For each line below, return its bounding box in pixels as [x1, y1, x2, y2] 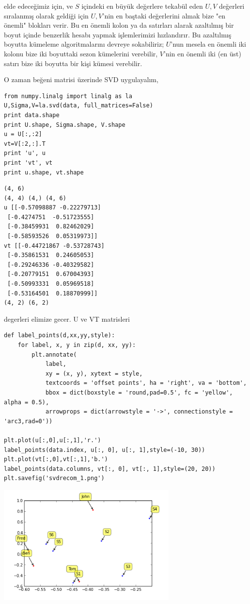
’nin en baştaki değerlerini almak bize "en [102, 10, 226, 20]
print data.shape [4, 111, 60, 119]
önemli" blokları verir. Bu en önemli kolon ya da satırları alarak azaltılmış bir [4, 20, 234, 30]
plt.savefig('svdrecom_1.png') [4, 475, 105, 482]
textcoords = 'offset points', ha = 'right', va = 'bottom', [45, 380, 247, 387]
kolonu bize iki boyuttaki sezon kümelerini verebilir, [4, 48, 158, 58]
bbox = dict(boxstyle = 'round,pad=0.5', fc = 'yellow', [45, 389, 233, 396]
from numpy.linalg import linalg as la [4, 92, 132, 100]
